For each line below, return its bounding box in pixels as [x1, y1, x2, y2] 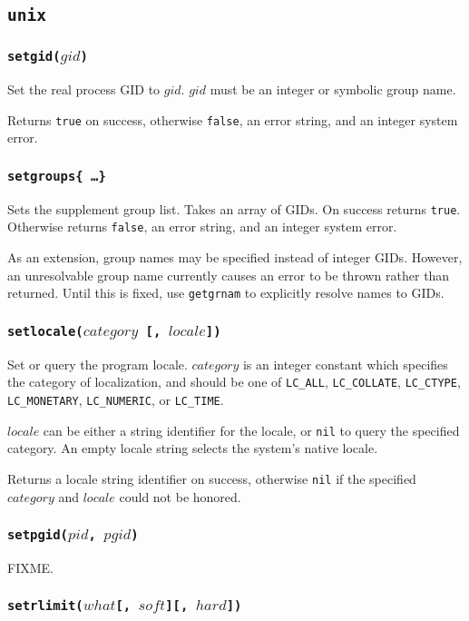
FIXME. [7, 557, 54, 577]
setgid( [7, 49, 61, 64]
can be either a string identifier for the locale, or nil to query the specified [43, 420, 460, 439]
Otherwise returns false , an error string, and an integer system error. [7, 217, 397, 236]
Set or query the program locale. [7, 354, 188, 373]
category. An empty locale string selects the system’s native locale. [7, 439, 378, 458]
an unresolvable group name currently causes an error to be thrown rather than [7, 265, 450, 284]
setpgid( [7, 527, 68, 543]
